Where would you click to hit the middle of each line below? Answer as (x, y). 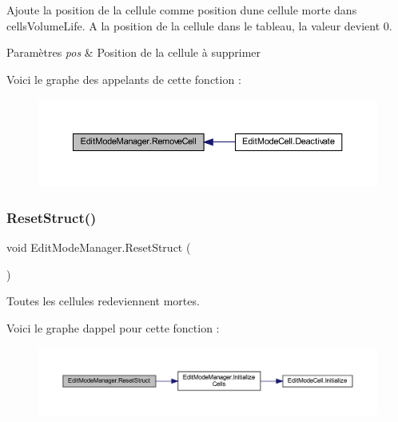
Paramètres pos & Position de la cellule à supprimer (133, 52)
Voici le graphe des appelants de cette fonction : (124, 79)
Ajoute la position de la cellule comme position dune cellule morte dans (182, 10)
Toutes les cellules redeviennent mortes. (103, 301)
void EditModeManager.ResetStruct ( (99, 247)
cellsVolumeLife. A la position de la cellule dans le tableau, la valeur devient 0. (199, 25)
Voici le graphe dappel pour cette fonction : (113, 327)
